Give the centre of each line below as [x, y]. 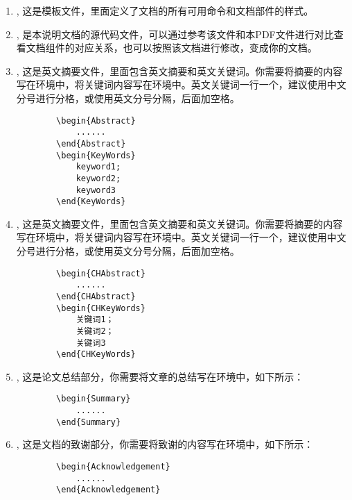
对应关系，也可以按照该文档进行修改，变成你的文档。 [196, 48]
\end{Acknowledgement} [108, 490]
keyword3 [96, 190]
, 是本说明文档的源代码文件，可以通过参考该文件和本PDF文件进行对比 [175, 34]
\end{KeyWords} [91, 202]
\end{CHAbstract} [96, 296]
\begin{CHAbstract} [101, 273]
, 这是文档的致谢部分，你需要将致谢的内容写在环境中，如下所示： [165, 444]
